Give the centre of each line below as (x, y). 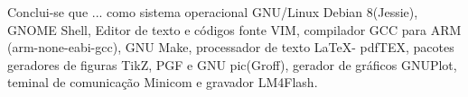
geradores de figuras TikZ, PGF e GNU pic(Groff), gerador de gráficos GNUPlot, (232, 64)
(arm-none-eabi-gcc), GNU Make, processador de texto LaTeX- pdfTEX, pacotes (231, 47)
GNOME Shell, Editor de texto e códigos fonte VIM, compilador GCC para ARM (234, 29)
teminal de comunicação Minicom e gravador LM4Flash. (163, 82)
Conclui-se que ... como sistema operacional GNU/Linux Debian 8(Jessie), (213, 12)
